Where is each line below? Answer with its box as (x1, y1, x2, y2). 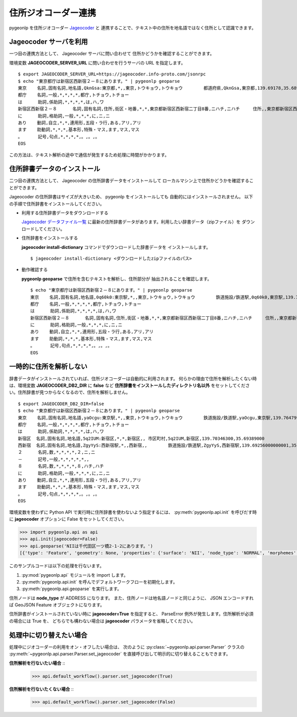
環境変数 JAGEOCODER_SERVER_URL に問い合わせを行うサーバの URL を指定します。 (9, 60, 186, 65)
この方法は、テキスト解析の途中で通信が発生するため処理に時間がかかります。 (9, 152, 169, 158)
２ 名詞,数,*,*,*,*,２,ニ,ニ (18, 449, 96, 455)
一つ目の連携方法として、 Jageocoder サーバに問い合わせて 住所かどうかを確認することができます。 (9, 51, 215, 57)
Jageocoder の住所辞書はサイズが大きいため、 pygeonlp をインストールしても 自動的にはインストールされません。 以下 (9, 194, 253, 200)
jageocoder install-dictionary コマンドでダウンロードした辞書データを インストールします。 (21, 244, 211, 250)
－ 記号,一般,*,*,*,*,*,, (18, 456, 90, 462)
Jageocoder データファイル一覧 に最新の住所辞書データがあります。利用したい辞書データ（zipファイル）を (21, 219, 241, 225)
